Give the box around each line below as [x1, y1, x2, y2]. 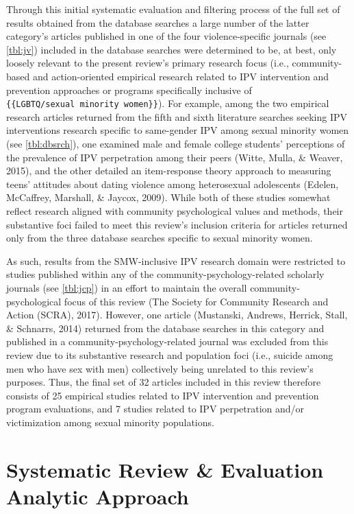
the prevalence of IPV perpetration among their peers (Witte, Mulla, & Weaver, [6, 150, 343, 164]
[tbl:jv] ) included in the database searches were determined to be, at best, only [6, 42, 337, 56]
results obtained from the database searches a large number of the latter [6, 15, 309, 30]
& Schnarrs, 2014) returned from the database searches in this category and [6, 320, 325, 335]
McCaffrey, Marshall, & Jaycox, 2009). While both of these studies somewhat [6, 190, 331, 205]
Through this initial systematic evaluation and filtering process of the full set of [6, 2, 340, 16]
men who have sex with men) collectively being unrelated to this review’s [6, 361, 314, 375]
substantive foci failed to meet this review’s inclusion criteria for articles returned [6, 217, 348, 231]
